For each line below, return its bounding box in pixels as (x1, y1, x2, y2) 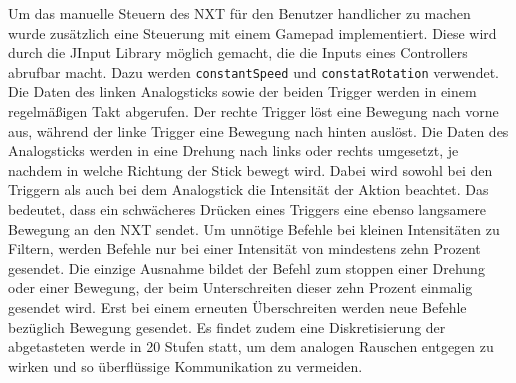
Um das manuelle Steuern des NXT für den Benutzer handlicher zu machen (8, 3, 471, 23)
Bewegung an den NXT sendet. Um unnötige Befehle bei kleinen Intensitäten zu (8, 218, 500, 239)
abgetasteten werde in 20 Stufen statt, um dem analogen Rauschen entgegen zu (8, 336, 494, 357)
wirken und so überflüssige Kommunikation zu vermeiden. (8, 355, 363, 376)
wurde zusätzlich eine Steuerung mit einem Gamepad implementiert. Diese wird (8, 22, 497, 43)
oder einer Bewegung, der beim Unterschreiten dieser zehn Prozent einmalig (8, 277, 473, 298)
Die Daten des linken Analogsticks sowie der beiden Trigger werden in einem (8, 81, 477, 102)
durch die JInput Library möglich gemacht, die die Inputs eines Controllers (8, 42, 468, 63)
